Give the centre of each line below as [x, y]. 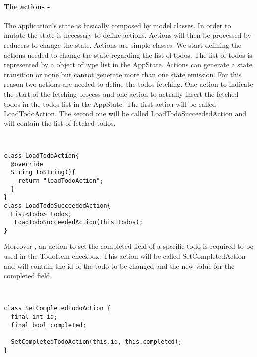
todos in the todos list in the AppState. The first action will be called [110, 103]
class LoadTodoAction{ [42, 156]
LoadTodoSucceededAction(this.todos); [79, 222]
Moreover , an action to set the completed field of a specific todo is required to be [128, 246]
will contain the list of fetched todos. [60, 123]
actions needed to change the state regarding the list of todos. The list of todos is [128, 55]
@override [27, 164]
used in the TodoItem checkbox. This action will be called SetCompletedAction [125, 256]
